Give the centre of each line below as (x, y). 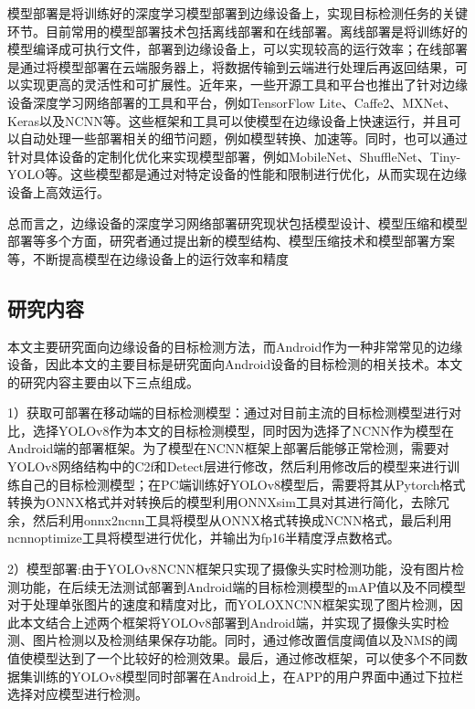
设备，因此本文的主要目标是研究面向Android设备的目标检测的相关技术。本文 (235, 364)
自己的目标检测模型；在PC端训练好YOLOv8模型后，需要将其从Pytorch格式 (243, 484)
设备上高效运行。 (58, 191)
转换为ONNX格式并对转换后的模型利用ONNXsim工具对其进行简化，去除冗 (228, 502)
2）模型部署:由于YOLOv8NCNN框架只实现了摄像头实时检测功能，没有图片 (229, 569)
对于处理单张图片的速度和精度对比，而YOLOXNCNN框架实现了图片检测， (229, 604)
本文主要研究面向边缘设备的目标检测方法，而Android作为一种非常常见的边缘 (235, 346)
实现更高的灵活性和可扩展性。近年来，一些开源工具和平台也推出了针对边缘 (243, 85)
